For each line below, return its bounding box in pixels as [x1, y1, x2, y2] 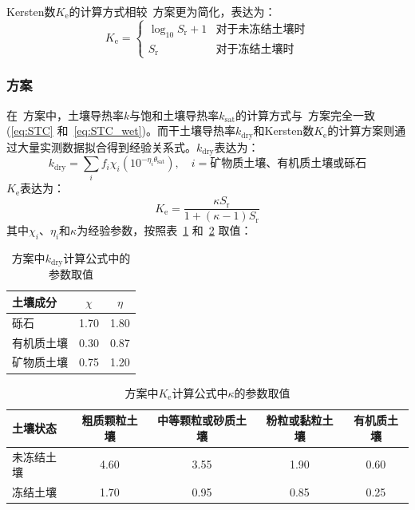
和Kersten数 [253, 122, 314, 139]
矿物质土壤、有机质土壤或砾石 [210, 158, 367, 170]
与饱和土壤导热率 [129, 106, 219, 123]
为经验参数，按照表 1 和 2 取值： [77, 222, 252, 239]
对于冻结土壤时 [215, 43, 294, 55]
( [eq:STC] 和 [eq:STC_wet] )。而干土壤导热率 [6, 122, 236, 139]
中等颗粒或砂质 [157, 412, 236, 429]
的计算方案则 [327, 122, 395, 139]
